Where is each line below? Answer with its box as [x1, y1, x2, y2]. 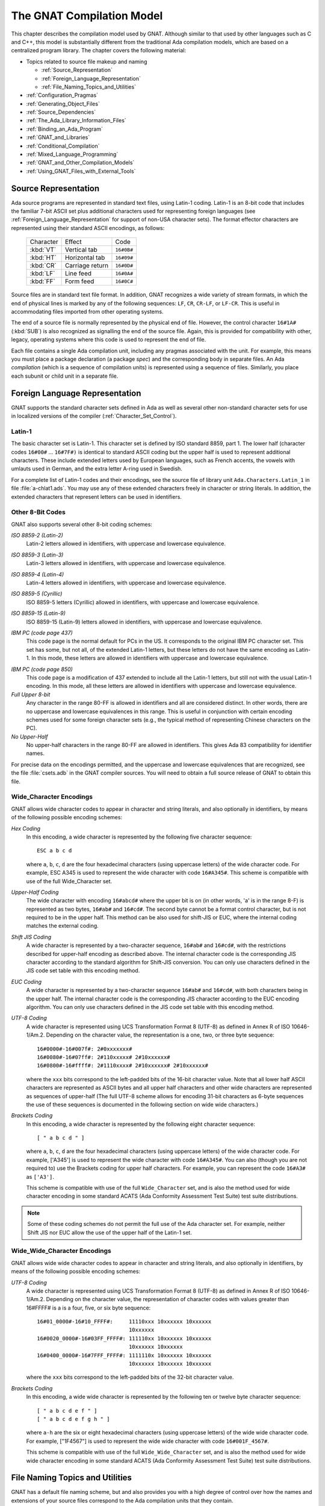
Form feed [64, 277, 94, 286]
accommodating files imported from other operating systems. [11, 308, 164, 316]
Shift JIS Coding [11, 933, 52, 940]
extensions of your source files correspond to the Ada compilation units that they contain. [11, 1497, 234, 1504]
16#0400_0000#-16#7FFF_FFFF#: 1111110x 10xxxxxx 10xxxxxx [37, 1352, 212, 1358]
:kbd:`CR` [29, 261, 57, 270]
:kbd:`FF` [29, 277, 55, 286]
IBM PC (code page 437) [11, 630, 73, 636]
